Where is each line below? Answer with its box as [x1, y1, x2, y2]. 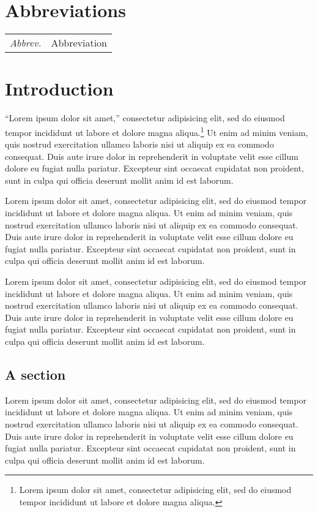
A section [5, 364, 66, 383]
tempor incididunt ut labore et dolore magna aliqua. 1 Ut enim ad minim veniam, [5, 124, 308, 138]
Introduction [5, 76, 114, 101]
